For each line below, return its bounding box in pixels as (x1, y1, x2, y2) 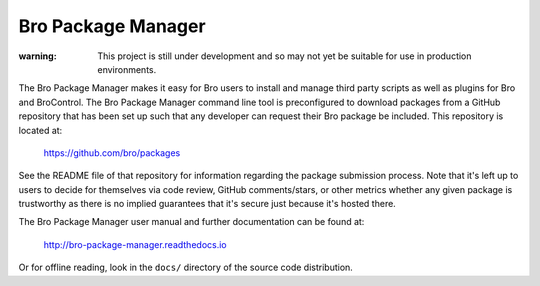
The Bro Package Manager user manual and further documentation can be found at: (18, 216, 365, 228)
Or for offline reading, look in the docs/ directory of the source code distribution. (18, 261, 354, 274)
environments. (97, 63, 157, 75)
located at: (18, 124, 63, 136)
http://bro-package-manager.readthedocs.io (43, 238, 227, 250)
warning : (18, 50, 57, 62)
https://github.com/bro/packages (43, 146, 181, 159)
